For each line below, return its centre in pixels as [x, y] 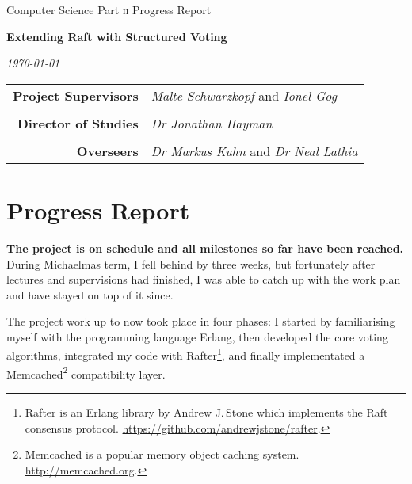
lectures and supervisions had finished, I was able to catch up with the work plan [204, 279]
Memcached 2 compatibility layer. [86, 372]
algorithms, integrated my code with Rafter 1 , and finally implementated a [186, 354]
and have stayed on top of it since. [90, 294]
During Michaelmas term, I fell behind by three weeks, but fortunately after [191, 263]
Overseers [107, 151]
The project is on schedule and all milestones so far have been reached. [205, 248]
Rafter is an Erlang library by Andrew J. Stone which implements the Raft [206, 412]
